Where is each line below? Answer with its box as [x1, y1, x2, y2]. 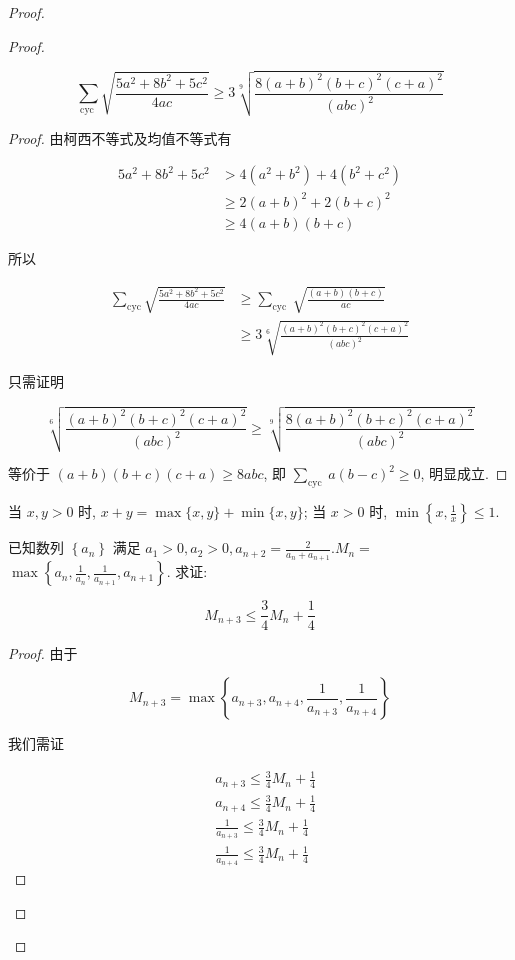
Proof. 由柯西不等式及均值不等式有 [8, 127, 232, 148]
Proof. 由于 [8, 642, 78, 663]
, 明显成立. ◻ [420, 463, 508, 484]
